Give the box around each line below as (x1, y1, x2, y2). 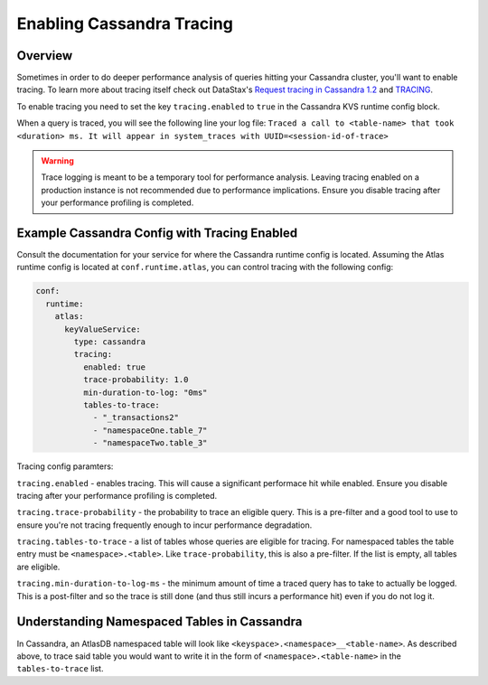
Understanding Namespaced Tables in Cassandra (16, 615, 303, 630)
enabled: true (82, 361, 146, 372)
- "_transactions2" (92, 412, 180, 423)
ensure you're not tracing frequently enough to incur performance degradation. (16, 520, 313, 530)
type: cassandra (73, 337, 146, 347)
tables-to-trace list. (16, 663, 104, 674)
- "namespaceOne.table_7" (92, 425, 208, 436)
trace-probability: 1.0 (82, 375, 189, 385)
